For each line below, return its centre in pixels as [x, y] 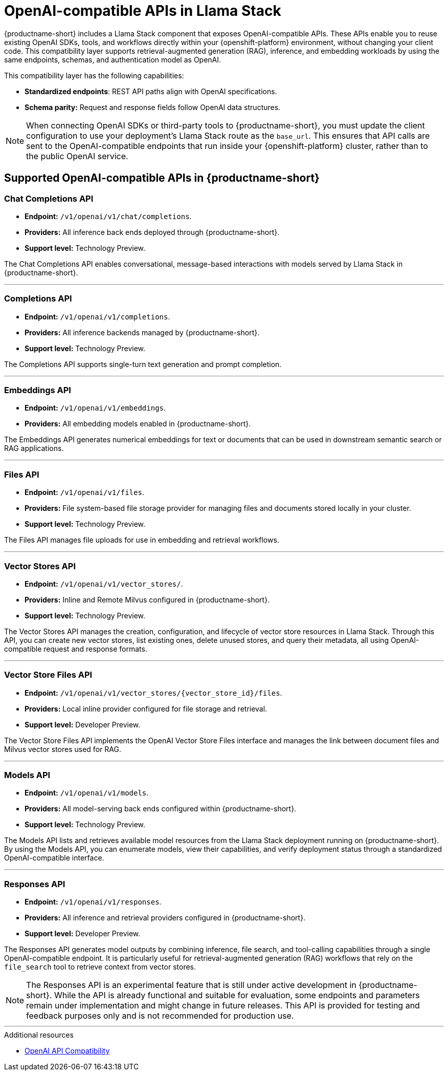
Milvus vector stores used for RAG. [63, 749]
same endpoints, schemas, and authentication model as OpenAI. [113, 59]
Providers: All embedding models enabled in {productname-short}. [138, 424]
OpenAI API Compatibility [67, 1051]
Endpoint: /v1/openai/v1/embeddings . [95, 408]
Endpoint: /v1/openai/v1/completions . [97, 316]
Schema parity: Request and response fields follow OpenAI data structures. [153, 107]
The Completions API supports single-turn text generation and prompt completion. [143, 364]
